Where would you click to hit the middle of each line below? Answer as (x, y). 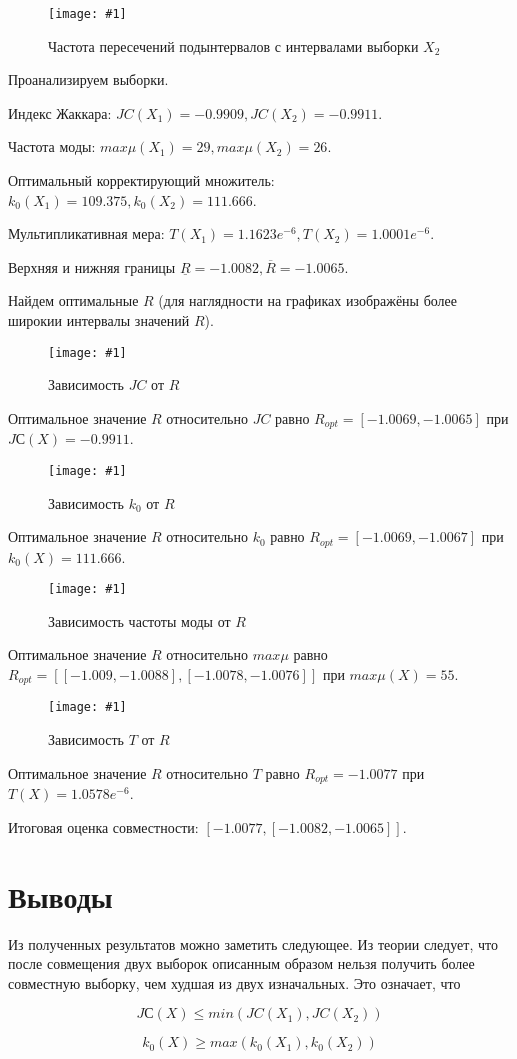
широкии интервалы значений (99, 320)
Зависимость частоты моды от (139, 620)
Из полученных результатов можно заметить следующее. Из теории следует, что (253, 943)
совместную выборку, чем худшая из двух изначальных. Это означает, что (234, 982)
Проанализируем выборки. (88, 79)
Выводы (60, 895)
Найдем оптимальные (73, 300)
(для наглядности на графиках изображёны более (308, 300)
